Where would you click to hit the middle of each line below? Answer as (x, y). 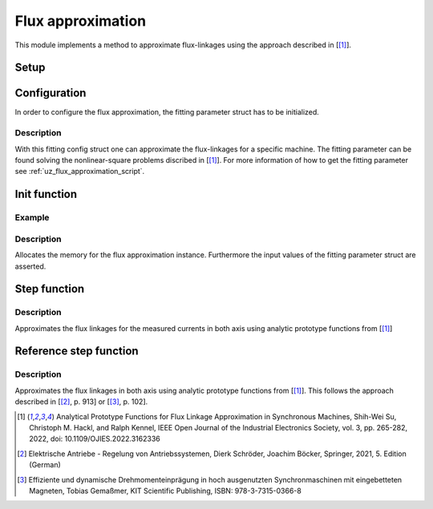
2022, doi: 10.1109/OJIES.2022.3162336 (95, 439)
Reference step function (77, 351)
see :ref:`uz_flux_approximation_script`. (80, 172)
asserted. (30, 266)
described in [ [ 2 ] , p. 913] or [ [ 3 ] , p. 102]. (81, 402)
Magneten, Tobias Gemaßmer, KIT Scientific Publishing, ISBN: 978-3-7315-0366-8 (166, 491)
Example (32, 218)
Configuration (51, 93)
